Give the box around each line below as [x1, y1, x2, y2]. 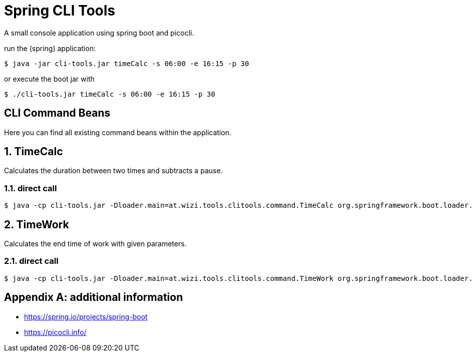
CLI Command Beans [4, 107, 111, 120]
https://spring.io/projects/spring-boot [24, 312, 148, 321]
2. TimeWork [4, 218, 69, 231]
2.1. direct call [4, 256, 59, 266]
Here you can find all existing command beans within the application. [4, 128, 231, 137]
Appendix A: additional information [4, 291, 183, 304]
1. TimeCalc [4, 145, 63, 158]
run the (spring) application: [4, 44, 96, 53]
